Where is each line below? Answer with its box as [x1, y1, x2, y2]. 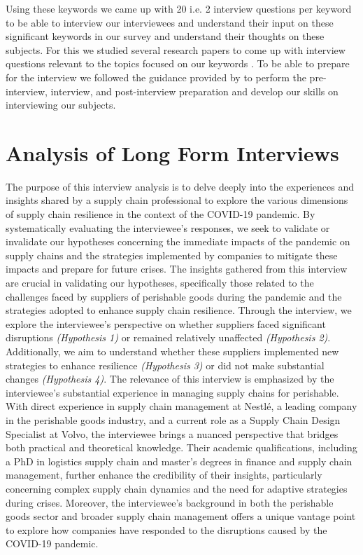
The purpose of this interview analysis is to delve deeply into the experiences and [6, 179, 354, 193]
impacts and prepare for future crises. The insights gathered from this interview [6, 261, 348, 276]
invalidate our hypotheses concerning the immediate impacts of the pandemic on [6, 234, 350, 249]
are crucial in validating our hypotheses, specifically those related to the [6, 275, 314, 290]
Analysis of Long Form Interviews [6, 138, 339, 167]
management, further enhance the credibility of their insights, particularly [6, 467, 322, 482]
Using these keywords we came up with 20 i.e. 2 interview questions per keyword [6, 1, 352, 15]
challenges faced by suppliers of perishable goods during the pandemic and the [6, 289, 342, 303]
